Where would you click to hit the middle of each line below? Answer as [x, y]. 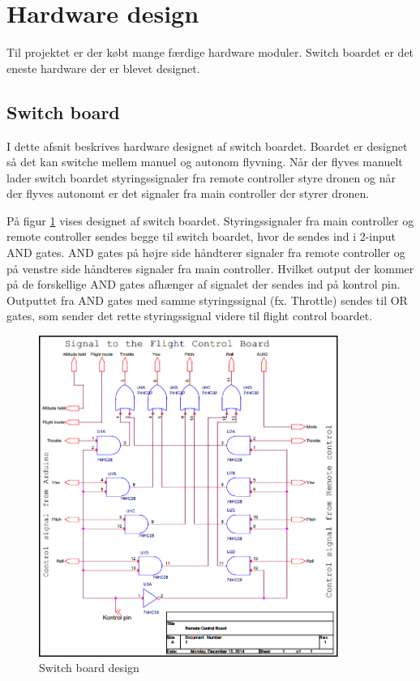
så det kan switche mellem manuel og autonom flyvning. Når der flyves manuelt [205, 162]
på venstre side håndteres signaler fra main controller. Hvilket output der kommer [210, 268]
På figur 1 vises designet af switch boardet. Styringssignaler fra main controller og [210, 220]
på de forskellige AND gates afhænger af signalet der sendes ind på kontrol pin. [204, 284]
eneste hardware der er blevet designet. [103, 68]
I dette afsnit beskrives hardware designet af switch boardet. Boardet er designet [207, 146]
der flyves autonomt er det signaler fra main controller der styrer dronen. [188, 193]
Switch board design [89, 668]
